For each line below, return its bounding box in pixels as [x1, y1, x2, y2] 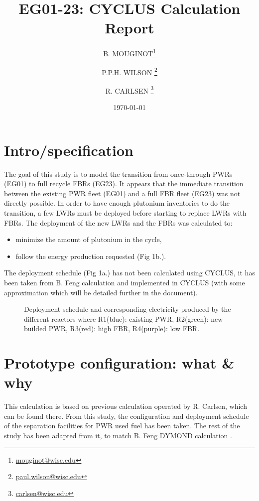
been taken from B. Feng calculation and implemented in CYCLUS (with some [4, 277, 245, 287]
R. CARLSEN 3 [105, 84, 154, 96]
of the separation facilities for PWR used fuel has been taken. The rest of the [4, 420, 240, 431]
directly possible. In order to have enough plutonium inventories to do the [4, 198, 230, 208]
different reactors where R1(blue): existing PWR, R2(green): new [24, 313, 223, 324]
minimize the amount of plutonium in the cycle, [15, 234, 162, 245]
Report [105, 17, 154, 38]
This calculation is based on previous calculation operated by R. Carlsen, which [4, 401, 247, 411]
